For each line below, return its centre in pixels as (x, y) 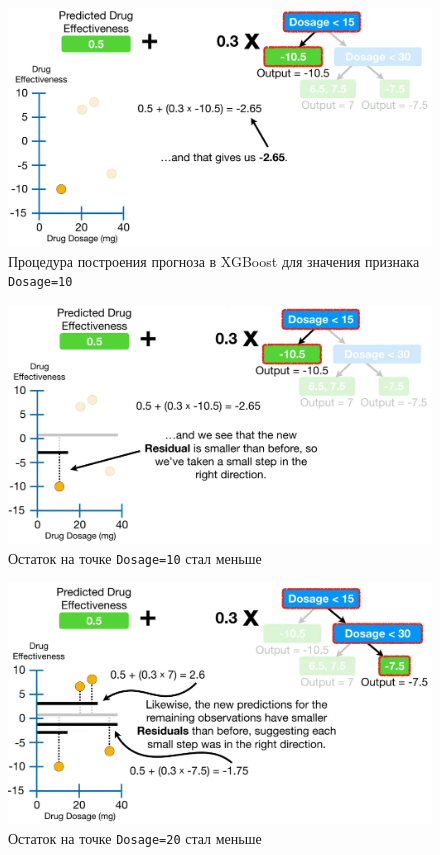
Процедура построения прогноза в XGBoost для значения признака (214, 260)
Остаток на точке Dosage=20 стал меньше (135, 837)
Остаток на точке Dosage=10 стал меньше (135, 558)
